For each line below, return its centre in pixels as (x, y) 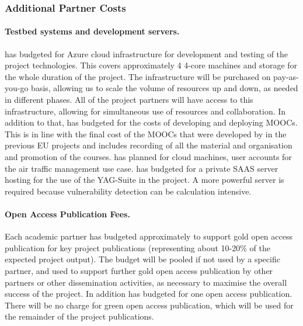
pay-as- (286, 76)
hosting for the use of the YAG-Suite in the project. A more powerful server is (144, 180)
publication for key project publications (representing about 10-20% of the (137, 247)
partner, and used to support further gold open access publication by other (139, 270)
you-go (17, 88)
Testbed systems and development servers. (92, 31)
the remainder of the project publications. (79, 316)
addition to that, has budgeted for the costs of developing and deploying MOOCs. (151, 122)
